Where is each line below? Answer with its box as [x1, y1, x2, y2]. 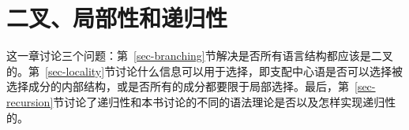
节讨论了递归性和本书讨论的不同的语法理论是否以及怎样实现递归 [53, 93, 385, 110]
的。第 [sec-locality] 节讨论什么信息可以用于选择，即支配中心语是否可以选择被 [6, 62, 403, 79]
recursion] [6, 93, 54, 110]
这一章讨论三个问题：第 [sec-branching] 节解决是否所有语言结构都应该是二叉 [6, 47, 393, 64]
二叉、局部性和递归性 [6, 2, 228, 34]
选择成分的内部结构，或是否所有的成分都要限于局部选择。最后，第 [6, 78, 349, 95]
